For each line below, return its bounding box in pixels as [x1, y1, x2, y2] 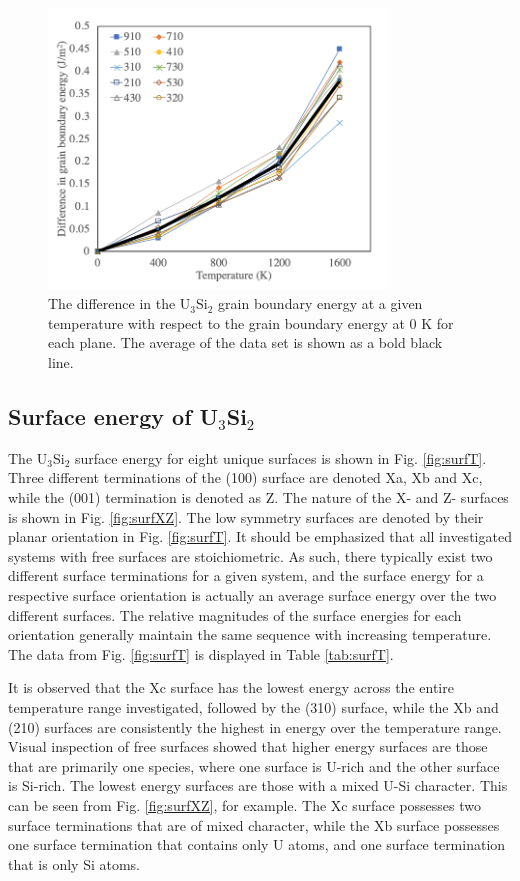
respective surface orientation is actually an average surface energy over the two [8, 585, 497, 606]
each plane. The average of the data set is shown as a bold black [48, 332, 443, 353]
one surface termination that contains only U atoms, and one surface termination [8, 834, 506, 855]
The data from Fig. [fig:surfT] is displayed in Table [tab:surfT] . [8, 643, 394, 664]
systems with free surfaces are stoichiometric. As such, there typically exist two [8, 545, 493, 566]
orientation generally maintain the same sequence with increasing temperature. [8, 624, 492, 645]
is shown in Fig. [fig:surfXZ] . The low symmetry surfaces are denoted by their [8, 506, 484, 527]
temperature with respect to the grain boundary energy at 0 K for [48, 312, 454, 333]
